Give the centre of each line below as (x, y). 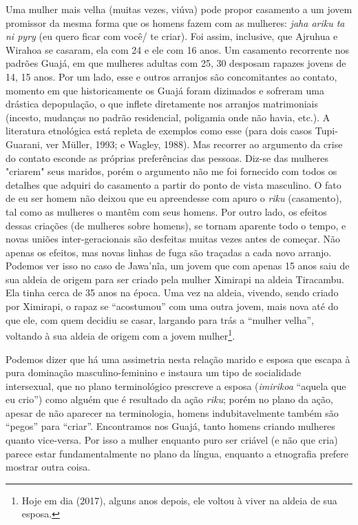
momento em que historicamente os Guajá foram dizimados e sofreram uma (165, 90)
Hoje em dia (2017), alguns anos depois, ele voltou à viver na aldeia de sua (179, 500)
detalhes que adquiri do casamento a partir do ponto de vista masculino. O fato (173, 184)
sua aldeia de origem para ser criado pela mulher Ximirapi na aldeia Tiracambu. (175, 279)
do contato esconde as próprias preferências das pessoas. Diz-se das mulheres (167, 157)
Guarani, (24, 144)
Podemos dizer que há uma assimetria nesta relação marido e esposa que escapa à (178, 359)
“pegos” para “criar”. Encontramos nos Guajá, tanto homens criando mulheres (170, 426)
